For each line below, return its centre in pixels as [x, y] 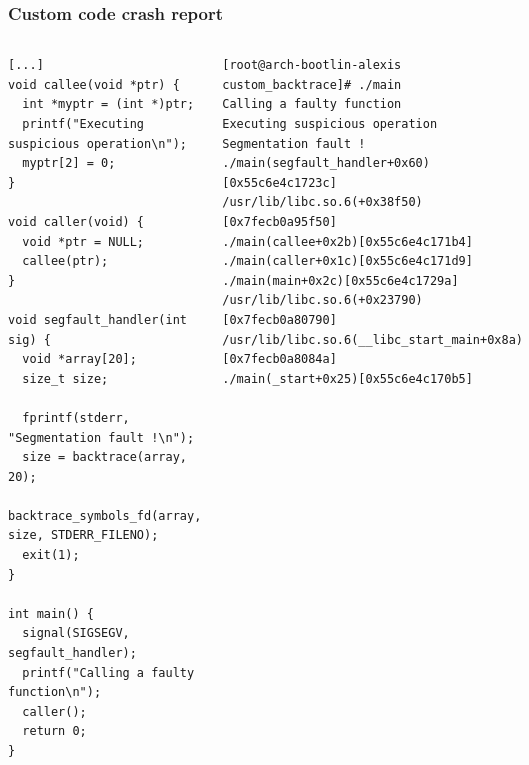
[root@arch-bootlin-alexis [312, 65]
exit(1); [51, 555]
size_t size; [65, 378]
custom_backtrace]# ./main [312, 84]
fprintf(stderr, [76, 417]
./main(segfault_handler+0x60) [326, 163]
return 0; [54, 731]
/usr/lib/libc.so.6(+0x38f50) [322, 202]
